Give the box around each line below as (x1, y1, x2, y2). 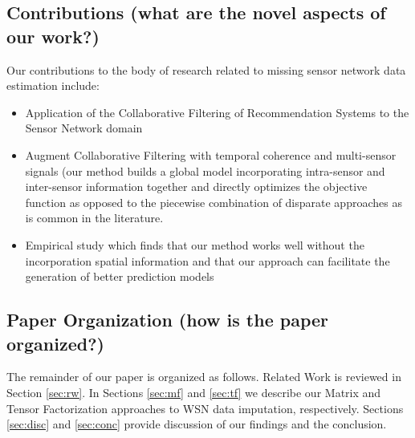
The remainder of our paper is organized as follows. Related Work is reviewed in (6, 368, 401, 385)
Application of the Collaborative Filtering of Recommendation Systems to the (25, 103, 409, 120)
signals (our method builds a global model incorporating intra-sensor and (25, 162, 385, 179)
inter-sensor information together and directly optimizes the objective (25, 178, 368, 195)
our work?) (6, 23, 100, 48)
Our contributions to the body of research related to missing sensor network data (6, 61, 406, 78)
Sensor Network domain (25, 120, 143, 136)
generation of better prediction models (25, 268, 214, 285)
